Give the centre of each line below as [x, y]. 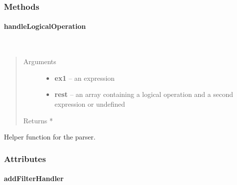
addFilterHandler [34, 178]
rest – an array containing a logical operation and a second [144, 94]
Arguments [40, 61]
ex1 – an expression [85, 78]
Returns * [38, 120]
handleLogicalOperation [45, 26]
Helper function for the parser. [50, 137]
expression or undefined [90, 104]
